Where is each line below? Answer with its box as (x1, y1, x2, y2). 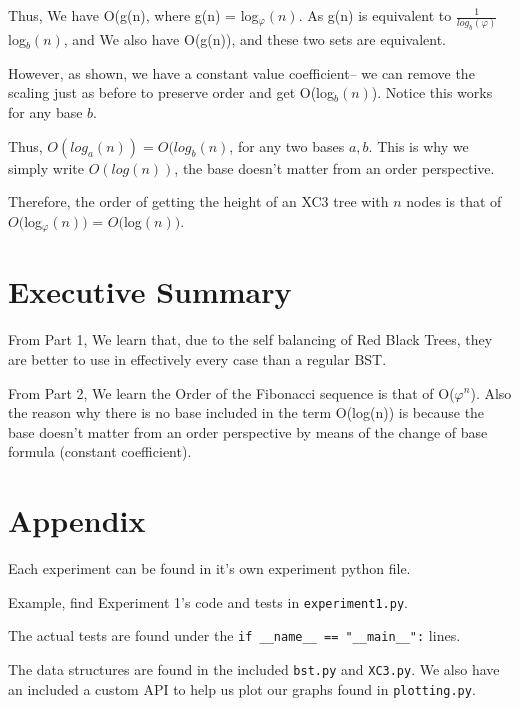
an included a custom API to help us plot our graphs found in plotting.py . (8, 678, 476, 699)
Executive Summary (8, 271, 292, 312)
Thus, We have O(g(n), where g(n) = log (8, 5, 259, 25)
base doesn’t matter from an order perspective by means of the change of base (8, 421, 488, 442)
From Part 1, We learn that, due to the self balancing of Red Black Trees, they (8, 329, 493, 350)
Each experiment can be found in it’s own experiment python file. (8, 558, 411, 579)
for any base (8, 101, 83, 122)
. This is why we (368, 135, 469, 156)
